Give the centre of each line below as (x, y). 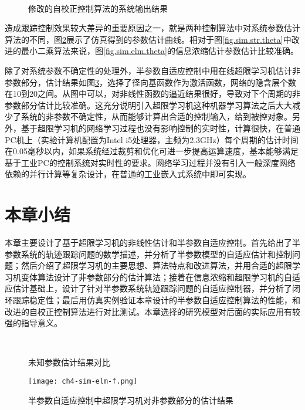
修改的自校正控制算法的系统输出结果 (98, 8)
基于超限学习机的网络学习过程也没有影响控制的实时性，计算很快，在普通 (160, 128)
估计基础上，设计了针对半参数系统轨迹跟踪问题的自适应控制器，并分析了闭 (156, 288)
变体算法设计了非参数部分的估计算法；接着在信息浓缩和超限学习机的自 (156, 277)
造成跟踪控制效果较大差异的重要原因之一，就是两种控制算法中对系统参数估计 (152, 28)
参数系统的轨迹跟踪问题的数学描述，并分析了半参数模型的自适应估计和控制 (148, 254)
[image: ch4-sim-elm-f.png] (83, 381)
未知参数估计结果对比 (69, 362)
